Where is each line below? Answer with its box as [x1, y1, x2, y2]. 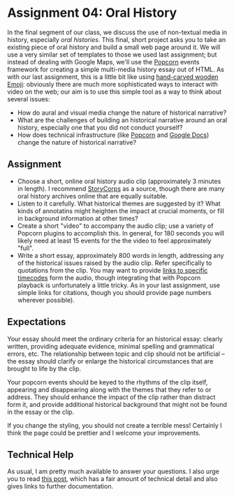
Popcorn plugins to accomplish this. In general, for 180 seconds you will [17, 229, 225, 237]
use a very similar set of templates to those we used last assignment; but [7, 50, 217, 59]
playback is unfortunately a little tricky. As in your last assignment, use [17, 281, 221, 289]
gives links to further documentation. [7, 482, 114, 491]
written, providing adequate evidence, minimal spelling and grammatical [7, 342, 214, 350]
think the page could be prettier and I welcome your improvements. [7, 428, 201, 437]
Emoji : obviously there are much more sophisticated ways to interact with [7, 80, 219, 88]
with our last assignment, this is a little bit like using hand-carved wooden [7, 72, 219, 81]
